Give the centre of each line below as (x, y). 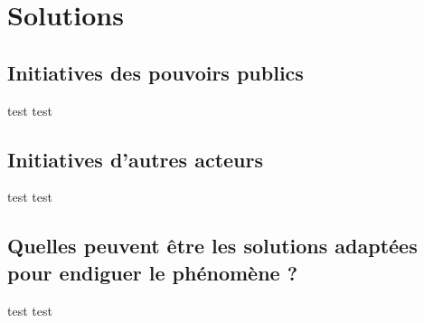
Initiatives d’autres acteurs (135, 159)
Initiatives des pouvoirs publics (155, 72)
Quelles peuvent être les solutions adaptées (212, 246)
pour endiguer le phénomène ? (153, 272)
